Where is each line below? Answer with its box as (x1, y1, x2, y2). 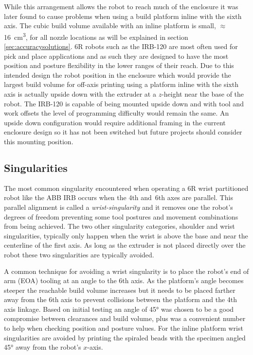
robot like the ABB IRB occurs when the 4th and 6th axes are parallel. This (4, 192, 233, 203)
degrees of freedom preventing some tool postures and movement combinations (4, 211, 238, 221)
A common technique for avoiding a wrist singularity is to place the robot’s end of (4, 266, 249, 276)
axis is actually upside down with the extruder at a (4, 89, 156, 99)
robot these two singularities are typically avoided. (4, 249, 154, 259)
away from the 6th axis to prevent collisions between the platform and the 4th (4, 294, 237, 304)
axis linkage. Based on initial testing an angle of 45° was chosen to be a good (4, 304, 234, 314)
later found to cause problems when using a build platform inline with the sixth (4, 11, 242, 21)
